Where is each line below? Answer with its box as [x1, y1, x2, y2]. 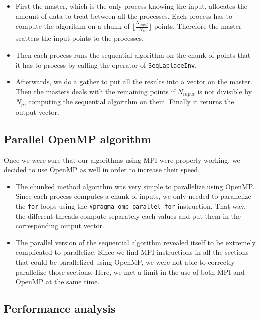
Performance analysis [4, 301, 116, 316]
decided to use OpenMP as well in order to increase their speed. [4, 164, 200, 175]
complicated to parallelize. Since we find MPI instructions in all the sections [15, 247, 249, 257]
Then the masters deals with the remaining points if [15, 86, 175, 96]
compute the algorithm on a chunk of [15, 21, 130, 31]
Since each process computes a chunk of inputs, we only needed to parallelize [15, 191, 251, 201]
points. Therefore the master [154, 21, 242, 31]
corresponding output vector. [15, 220, 104, 231]
